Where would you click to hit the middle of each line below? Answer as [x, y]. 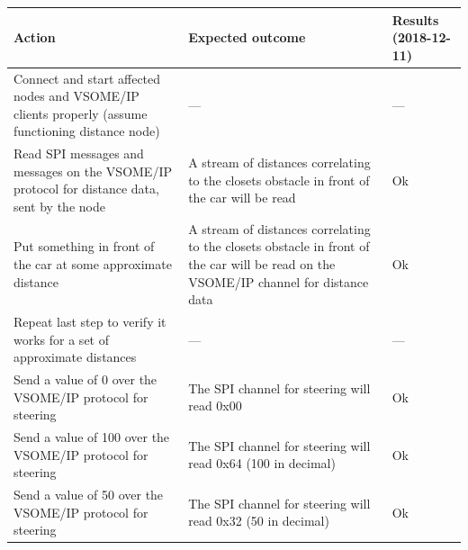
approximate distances [75, 357]
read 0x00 [215, 406]
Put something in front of [84, 246]
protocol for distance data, [86, 189]
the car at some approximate [93, 263]
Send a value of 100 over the [92, 437]
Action [35, 37]
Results [415, 19]
